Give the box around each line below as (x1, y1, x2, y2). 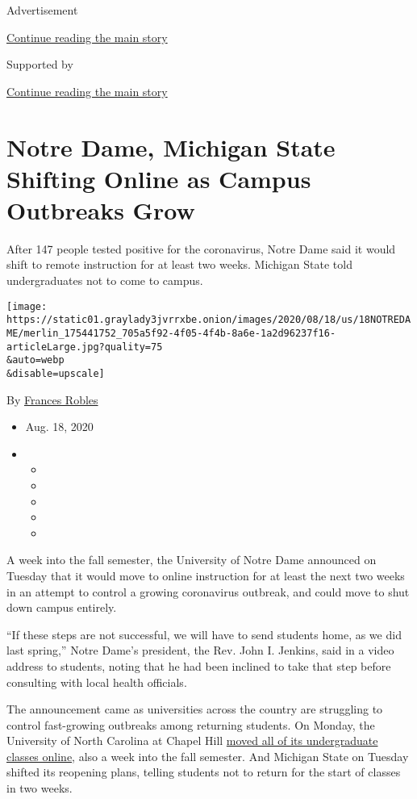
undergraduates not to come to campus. (6, 272, 203, 289)
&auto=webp (6, 354, 65, 366)
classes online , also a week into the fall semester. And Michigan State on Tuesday (6, 747, 409, 764)
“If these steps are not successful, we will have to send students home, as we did (6, 625, 402, 642)
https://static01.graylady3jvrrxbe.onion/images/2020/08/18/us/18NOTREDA (6, 314, 411, 326)
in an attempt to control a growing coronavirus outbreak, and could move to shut (6, 583, 410, 600)
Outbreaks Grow (6, 193, 195, 226)
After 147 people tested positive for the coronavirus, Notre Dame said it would (6, 240, 396, 257)
